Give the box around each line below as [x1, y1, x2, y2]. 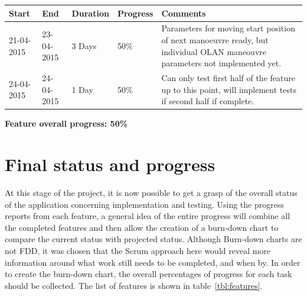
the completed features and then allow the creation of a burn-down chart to [5, 221, 279, 233]
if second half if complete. [161, 95, 254, 107]
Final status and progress [5, 152, 215, 176]
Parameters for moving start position [161, 22, 295, 34]
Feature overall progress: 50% [5, 117, 128, 130]
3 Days [71, 39, 97, 52]
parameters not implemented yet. [161, 57, 282, 69]
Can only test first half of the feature [161, 71, 295, 83]
